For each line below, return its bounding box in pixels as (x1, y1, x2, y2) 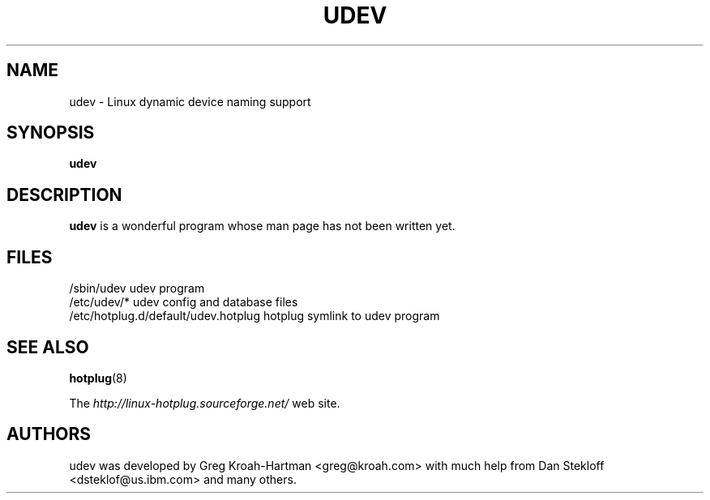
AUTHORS (6, 424, 92, 445)
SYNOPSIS (6, 122, 95, 143)
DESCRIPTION (6, 184, 122, 205)
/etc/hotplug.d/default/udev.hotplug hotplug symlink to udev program (69, 309, 440, 323)
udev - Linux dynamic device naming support (69, 94, 311, 109)
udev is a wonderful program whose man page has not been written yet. (69, 219, 456, 233)
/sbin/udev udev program (69, 281, 205, 296)
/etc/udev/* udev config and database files (69, 295, 298, 310)
